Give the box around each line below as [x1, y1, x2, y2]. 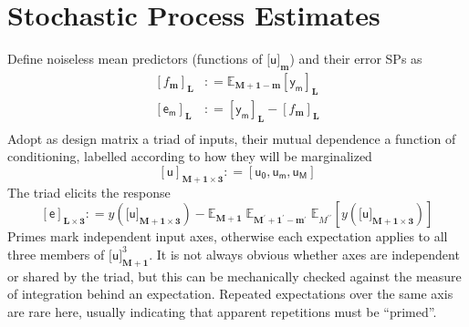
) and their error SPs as [289, 49, 422, 68]
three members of [7, 244, 105, 263]
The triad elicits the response [7, 182, 171, 201]
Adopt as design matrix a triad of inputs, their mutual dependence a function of [7, 128, 456, 148]
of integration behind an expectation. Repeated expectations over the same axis [7, 284, 453, 303]
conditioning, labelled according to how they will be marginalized [7, 147, 372, 166]
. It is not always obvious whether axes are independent [149, 244, 460, 263]
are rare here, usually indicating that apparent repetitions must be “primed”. [7, 301, 437, 321]
